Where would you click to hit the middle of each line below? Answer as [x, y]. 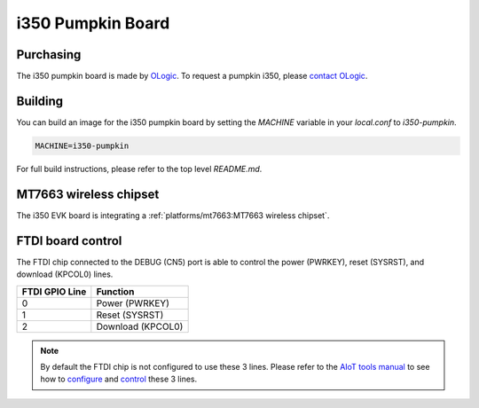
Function [115, 291]
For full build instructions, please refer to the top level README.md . [139, 169]
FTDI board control [69, 241]
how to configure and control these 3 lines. [119, 379]
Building [40, 101]
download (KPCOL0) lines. [65, 274]
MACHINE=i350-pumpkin [82, 145]
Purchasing [49, 55]
